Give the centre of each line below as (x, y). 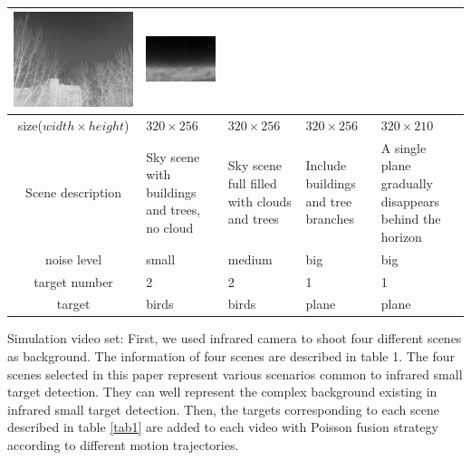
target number (73, 281)
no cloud (170, 228)
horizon (401, 236)
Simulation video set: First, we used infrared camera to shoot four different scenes (235, 338)
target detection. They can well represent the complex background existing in (222, 392)
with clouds (260, 201)
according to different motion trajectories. (123, 445)
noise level (73, 259)
